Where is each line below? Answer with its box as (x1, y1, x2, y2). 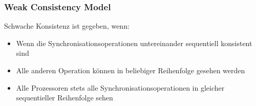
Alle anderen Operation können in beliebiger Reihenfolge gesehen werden (16, 65, 245, 75)
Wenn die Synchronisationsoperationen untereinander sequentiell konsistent (16, 37, 252, 48)
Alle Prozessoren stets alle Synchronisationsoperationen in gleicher (16, 82, 225, 93)
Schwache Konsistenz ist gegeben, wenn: (4, 20, 130, 31)
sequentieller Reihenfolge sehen (16, 92, 113, 103)
